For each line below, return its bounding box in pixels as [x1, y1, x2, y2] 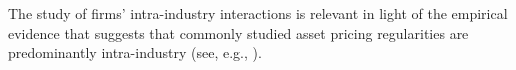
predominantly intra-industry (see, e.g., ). [8, 42, 262, 63]
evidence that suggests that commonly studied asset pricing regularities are [8, 22, 469, 43]
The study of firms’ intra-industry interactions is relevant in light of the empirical [8, 3, 508, 23]
